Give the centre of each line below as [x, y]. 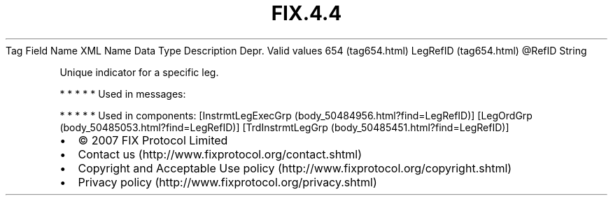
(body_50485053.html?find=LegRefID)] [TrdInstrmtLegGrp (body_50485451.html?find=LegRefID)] [284, 127]
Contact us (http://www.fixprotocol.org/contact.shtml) [220, 154]
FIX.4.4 [306, 13]
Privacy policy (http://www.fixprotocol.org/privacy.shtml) [227, 182]
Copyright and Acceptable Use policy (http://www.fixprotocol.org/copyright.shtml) [295, 168]
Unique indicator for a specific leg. [139, 72]
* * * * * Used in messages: [123, 94]
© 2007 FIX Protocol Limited [153, 140]
